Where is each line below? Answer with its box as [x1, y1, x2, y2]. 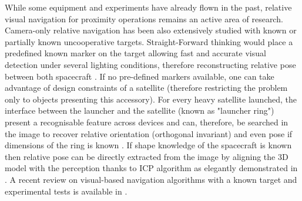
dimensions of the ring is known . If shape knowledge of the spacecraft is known [5, 139, 292, 151]
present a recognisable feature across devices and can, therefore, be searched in [5, 115, 288, 128]
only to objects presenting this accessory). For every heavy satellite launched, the [5, 93, 297, 105]
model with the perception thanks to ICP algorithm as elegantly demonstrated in [5, 162, 298, 174]
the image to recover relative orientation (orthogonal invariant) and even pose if [5, 127, 293, 139]
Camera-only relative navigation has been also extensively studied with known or [5, 24, 297, 36]
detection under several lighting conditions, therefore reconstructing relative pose [5, 58, 296, 70]
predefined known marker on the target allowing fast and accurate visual [5, 47, 266, 59]
